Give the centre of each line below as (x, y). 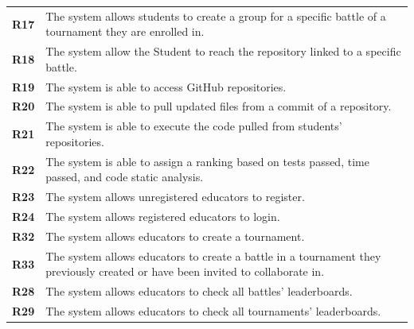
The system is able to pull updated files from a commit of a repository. (219, 106)
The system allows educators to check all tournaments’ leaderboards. (213, 311)
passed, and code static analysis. (125, 177)
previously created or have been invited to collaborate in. (185, 271)
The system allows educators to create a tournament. (175, 236)
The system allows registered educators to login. (163, 217)
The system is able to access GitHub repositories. (166, 86)
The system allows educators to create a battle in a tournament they (213, 255)
